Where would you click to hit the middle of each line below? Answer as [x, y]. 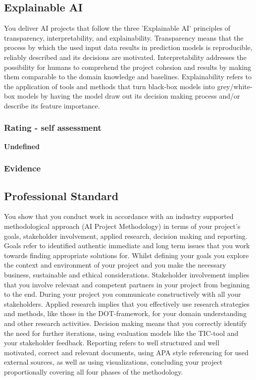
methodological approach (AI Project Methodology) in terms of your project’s [122, 226]
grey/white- [235, 86]
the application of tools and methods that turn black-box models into [109, 86]
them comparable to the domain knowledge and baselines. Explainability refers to [128, 77]
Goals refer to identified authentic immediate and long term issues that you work [127, 245]
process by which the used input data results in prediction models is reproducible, [128, 47]
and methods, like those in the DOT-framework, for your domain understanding [125, 313]
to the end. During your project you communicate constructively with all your [123, 294]
